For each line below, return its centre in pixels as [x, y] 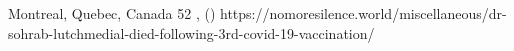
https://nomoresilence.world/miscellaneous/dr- [363, 13]
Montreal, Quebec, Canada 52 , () [112, 13]
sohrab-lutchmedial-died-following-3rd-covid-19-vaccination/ [191, 32]
